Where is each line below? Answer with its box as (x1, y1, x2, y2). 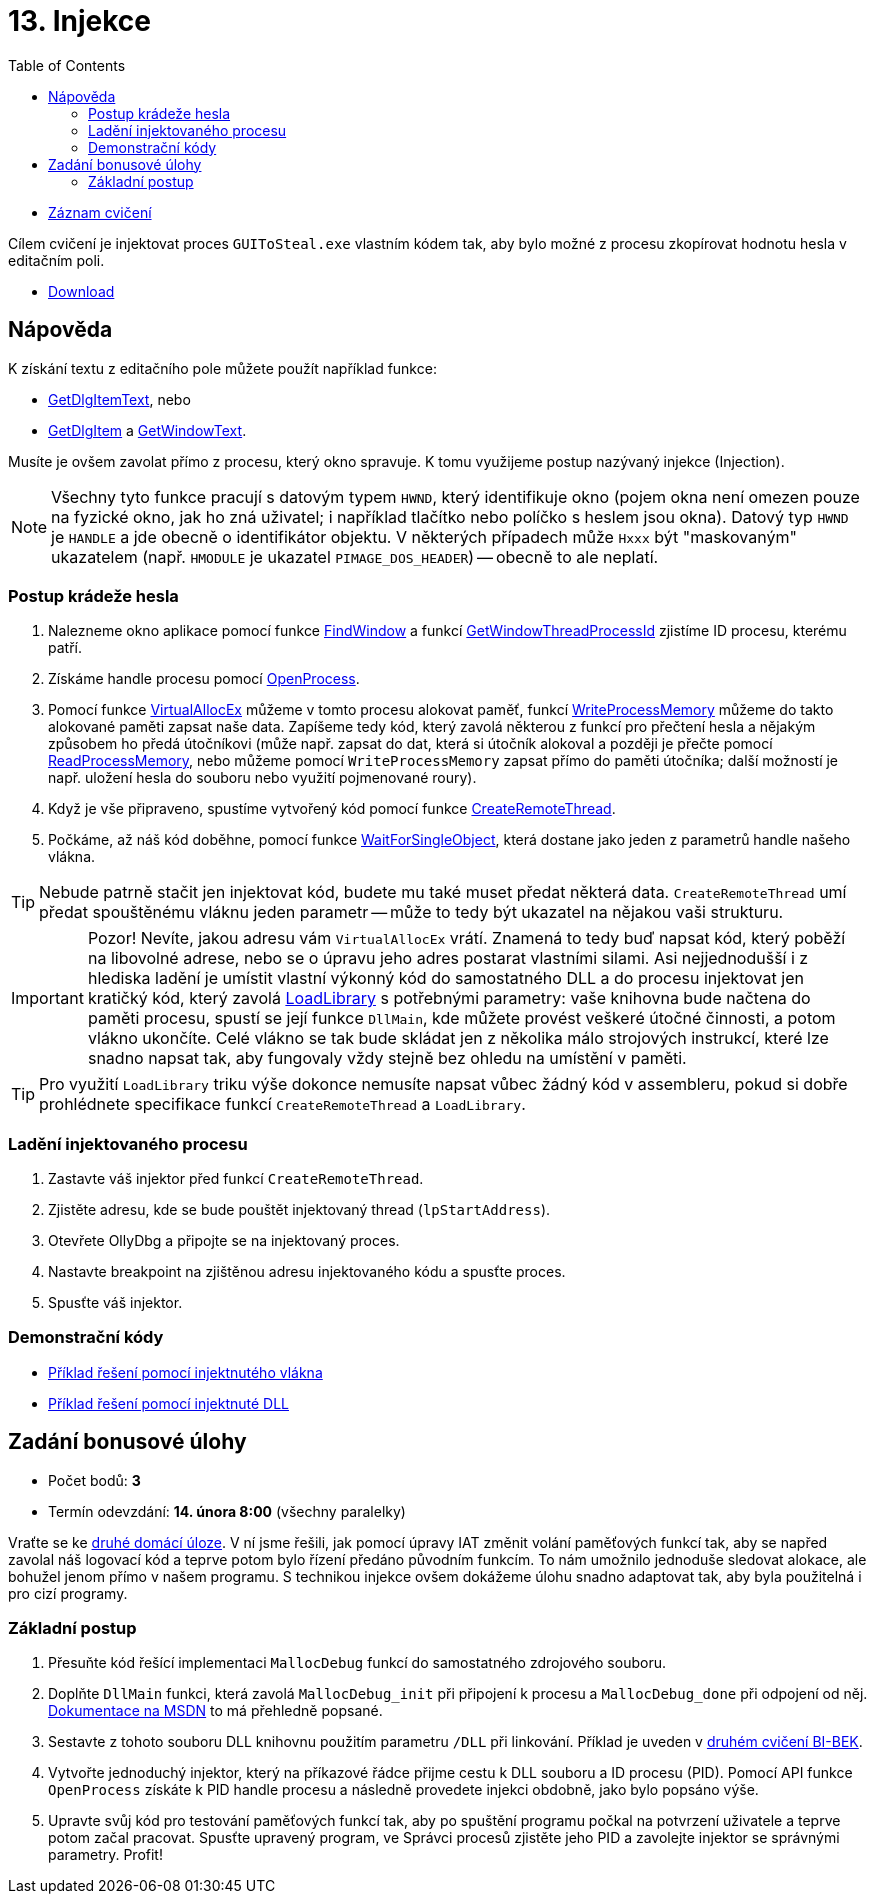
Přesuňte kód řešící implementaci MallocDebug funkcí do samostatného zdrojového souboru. (48, 1654, 666, 1672)
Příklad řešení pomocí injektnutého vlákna (48, 1363, 323, 1381)
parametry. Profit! (48, 1846, 163, 1864)
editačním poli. (8, 251, 105, 269)
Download (48, 282, 115, 300)
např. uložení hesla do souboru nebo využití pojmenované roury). (48, 769, 477, 787)
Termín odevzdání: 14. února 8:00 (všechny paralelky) (48, 1502, 406, 1520)
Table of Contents (8, 56, 126, 74)
